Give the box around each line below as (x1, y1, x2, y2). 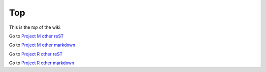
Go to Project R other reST (9, 51, 63, 57)
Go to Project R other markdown (9, 60, 75, 66)
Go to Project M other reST (9, 33, 64, 39)
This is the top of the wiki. (9, 24, 62, 30)
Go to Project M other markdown (9, 42, 76, 48)
